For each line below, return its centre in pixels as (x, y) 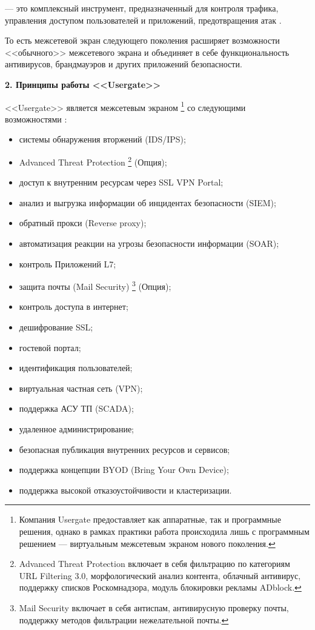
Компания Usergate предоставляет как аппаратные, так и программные (150, 519)
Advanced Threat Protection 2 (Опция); (93, 161)
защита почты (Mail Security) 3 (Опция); (95, 285)
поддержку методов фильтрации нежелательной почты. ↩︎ (124, 619)
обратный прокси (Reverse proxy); (83, 223)
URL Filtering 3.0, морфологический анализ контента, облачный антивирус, (160, 575)
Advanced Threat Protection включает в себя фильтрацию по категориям (154, 564)
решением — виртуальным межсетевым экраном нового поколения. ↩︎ (147, 543)
